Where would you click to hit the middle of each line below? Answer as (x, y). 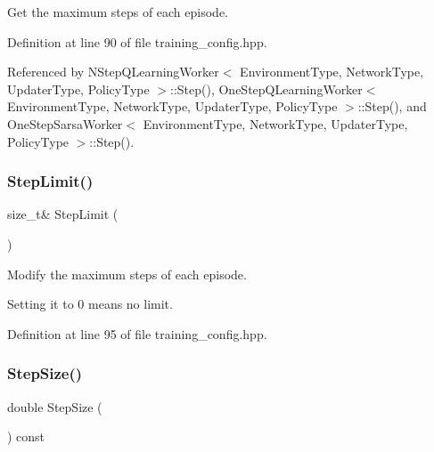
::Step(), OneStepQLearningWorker (266, 89)
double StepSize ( (55, 406)
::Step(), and (392, 106)
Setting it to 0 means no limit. (90, 304)
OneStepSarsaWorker (65, 123)
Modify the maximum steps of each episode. (127, 274)
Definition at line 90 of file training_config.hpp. (137, 41)
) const (26, 436)
